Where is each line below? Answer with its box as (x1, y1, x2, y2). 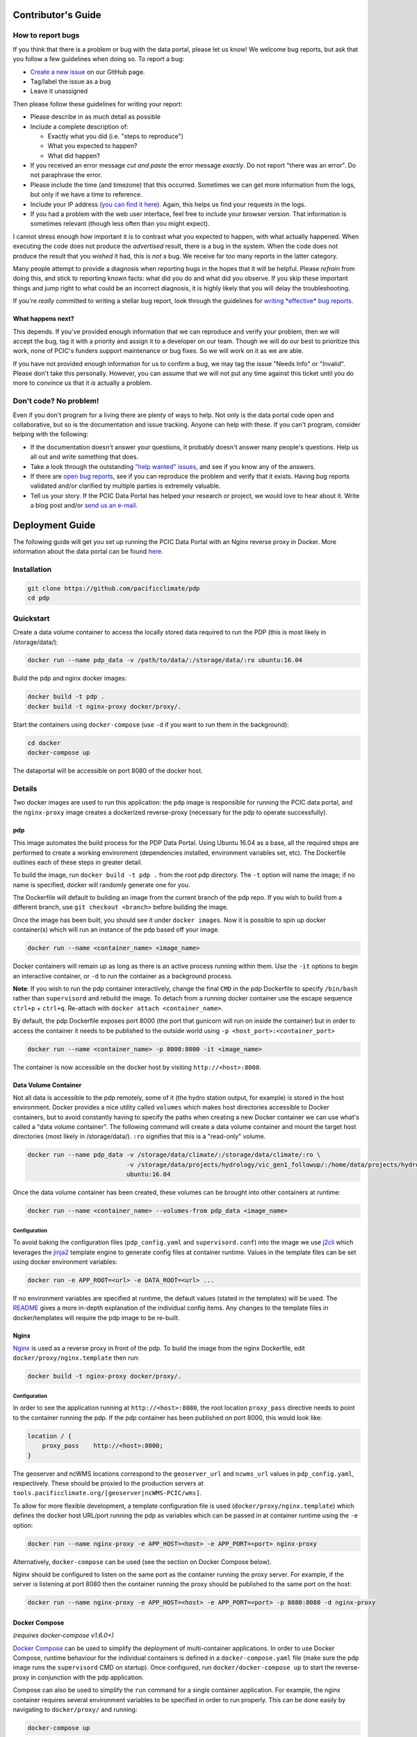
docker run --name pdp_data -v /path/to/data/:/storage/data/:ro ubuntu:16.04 (27, 657, 302, 664)
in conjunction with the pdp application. (31, 1673, 144, 1681)
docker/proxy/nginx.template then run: (13, 1353, 140, 1362)
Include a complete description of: (30, 122, 129, 131)
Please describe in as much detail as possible (30, 113, 161, 121)
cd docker (27, 739, 61, 747)
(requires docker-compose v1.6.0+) (13, 1631, 114, 1640)
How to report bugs (13, 31, 80, 40)
